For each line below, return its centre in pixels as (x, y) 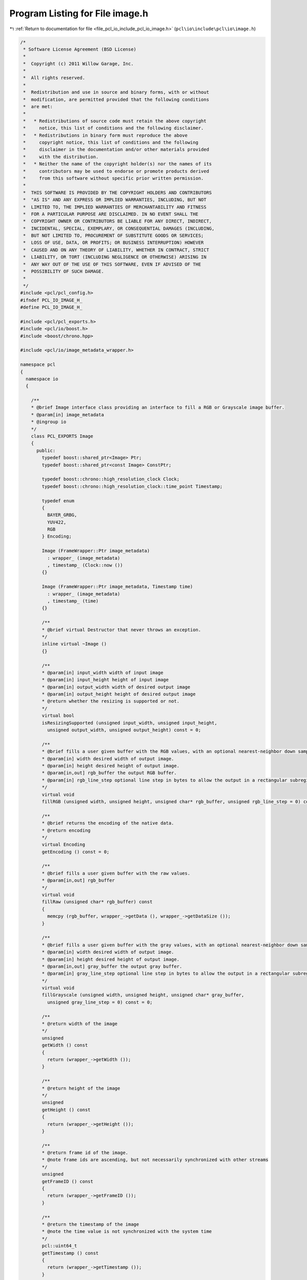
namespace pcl (38, 365)
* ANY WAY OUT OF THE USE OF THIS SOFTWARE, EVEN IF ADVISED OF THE (112, 264)
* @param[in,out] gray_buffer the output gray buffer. (112, 966)
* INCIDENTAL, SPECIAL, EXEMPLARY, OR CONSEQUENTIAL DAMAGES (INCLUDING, (119, 228)
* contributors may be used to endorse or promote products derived (116, 171)
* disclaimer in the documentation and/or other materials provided (116, 150)
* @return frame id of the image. (85, 1153)
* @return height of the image (81, 1088)
